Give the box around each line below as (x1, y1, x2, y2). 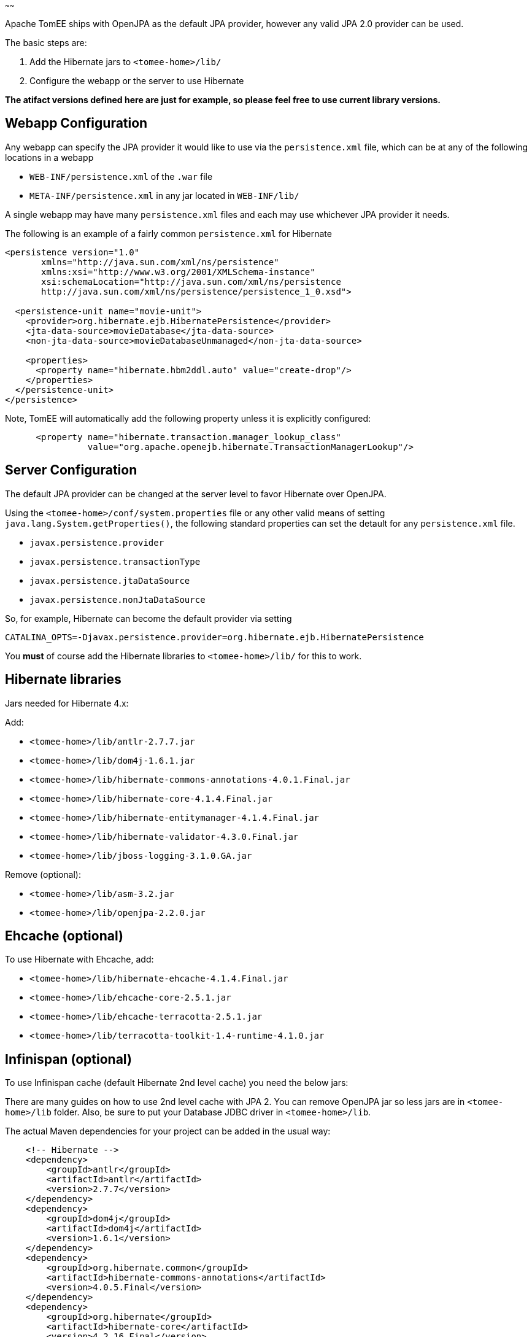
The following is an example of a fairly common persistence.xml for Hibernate (5, 228, 332, 239)
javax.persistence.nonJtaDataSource (29, 594, 206, 605)
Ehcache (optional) (5, 928, 123, 944)
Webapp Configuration (5, 115, 148, 131)
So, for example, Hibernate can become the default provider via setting (5, 613, 292, 624)
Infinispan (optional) (5, 1051, 132, 1067)
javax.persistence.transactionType (29, 556, 201, 567)
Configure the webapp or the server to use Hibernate (29, 76, 244, 86)
